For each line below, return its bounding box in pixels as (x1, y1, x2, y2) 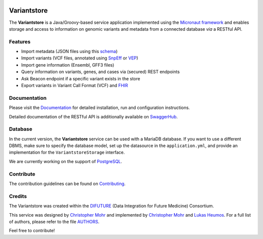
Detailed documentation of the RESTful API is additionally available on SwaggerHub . (9, 113, 178, 119)
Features (9, 38, 31, 45)
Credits (9, 193, 27, 200)
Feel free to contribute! (9, 228, 56, 234)
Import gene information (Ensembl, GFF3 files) (21, 62, 114, 68)
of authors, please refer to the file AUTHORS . (9, 219, 100, 224)
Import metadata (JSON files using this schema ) (21, 49, 118, 55)
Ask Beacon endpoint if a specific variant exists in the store (21, 75, 141, 81)
